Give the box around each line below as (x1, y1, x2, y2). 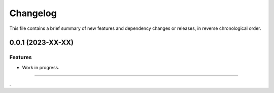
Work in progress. (22, 64, 59, 70)
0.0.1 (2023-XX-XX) (9, 38, 74, 47)
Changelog (9, 8, 57, 19)
